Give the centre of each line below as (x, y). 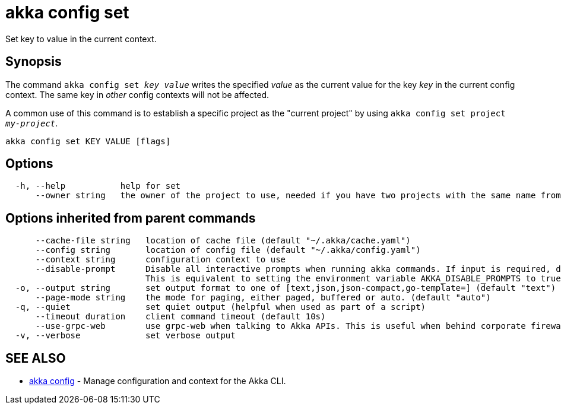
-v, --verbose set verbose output (125, 336)
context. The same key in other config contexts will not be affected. (137, 94)
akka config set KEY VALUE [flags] (88, 141)
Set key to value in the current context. (81, 39)
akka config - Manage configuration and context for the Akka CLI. (158, 381)
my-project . (32, 123)
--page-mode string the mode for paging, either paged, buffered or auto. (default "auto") (263, 298)
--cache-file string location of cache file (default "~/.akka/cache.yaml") (223, 241)
